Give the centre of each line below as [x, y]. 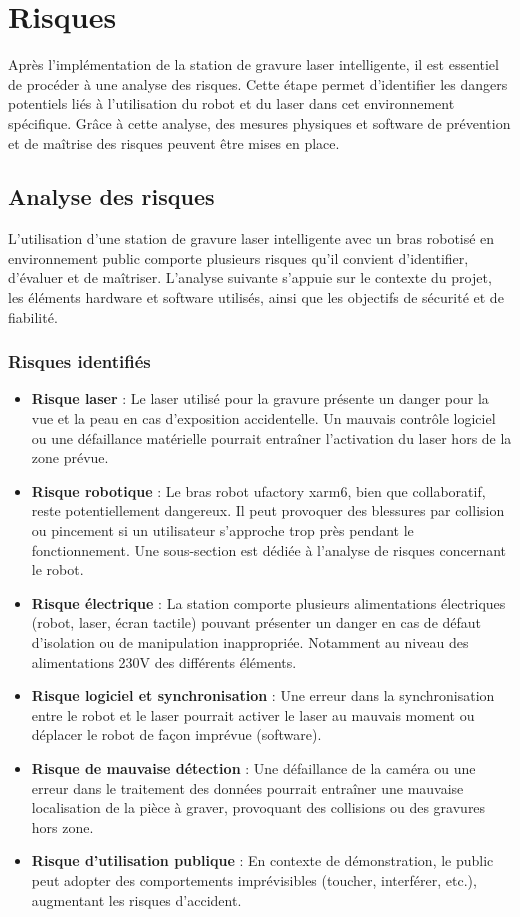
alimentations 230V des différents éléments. [164, 661]
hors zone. [62, 826]
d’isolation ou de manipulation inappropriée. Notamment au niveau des [250, 642]
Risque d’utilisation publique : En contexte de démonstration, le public [262, 860]
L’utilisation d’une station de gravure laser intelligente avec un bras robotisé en [251, 238]
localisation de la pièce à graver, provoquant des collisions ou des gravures [258, 807]
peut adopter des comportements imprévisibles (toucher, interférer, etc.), [254, 879]
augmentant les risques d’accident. [136, 899]
